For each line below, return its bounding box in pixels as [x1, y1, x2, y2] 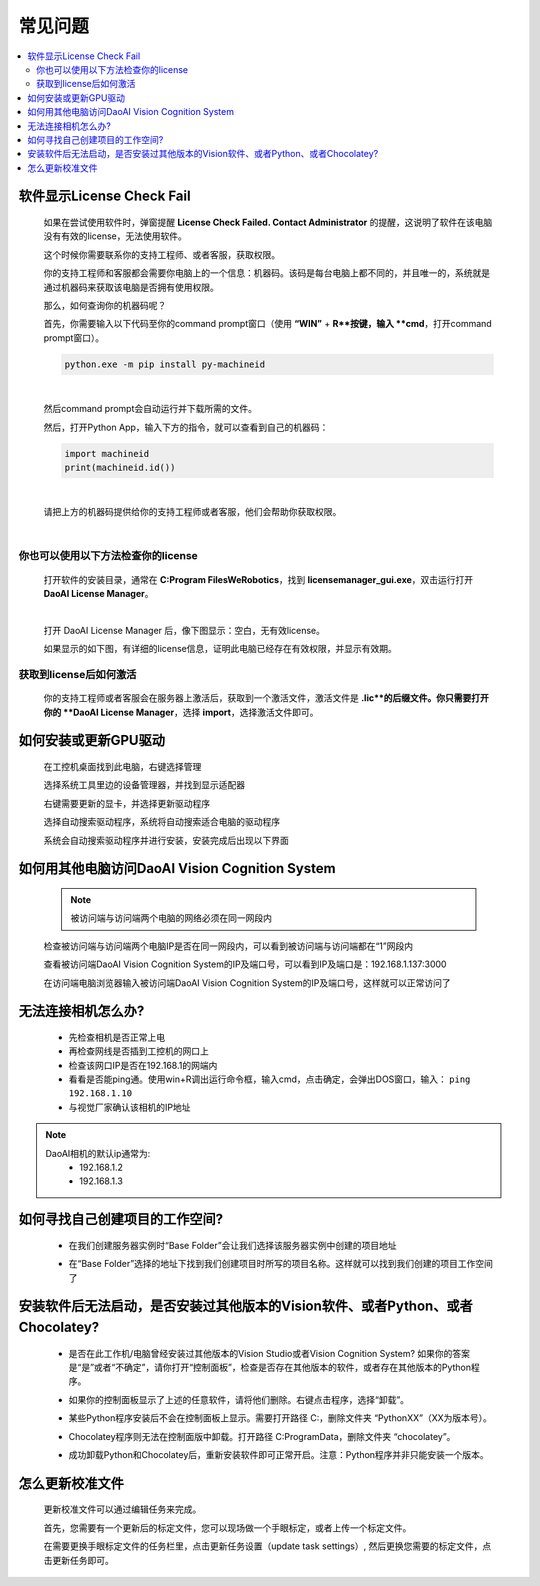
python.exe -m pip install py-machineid [64, 358, 265, 370]
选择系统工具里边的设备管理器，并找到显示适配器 [43, 779, 245, 791]
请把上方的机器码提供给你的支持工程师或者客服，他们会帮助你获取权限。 [43, 506, 342, 518]
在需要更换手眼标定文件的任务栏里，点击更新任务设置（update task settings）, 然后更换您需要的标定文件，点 [43, 1540, 492, 1552]
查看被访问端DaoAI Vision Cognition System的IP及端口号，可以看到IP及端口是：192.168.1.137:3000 [43, 958, 447, 970]
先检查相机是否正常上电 [68, 1031, 165, 1043]
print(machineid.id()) [64, 461, 176, 473]
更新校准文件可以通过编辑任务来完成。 [43, 1503, 202, 1515]
